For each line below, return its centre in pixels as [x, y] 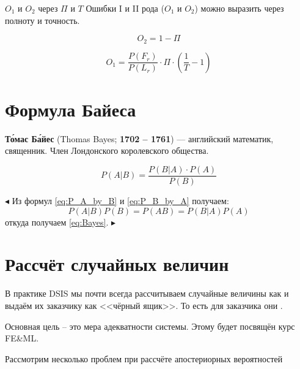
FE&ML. [22, 338]
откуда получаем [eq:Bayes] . [57, 222]
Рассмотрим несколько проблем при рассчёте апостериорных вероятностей [144, 358]
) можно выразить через [239, 8]
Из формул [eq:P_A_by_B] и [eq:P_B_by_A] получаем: [120, 201]
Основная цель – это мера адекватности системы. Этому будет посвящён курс [150, 326]
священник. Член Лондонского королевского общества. [107, 150]
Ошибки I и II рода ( [125, 8]
